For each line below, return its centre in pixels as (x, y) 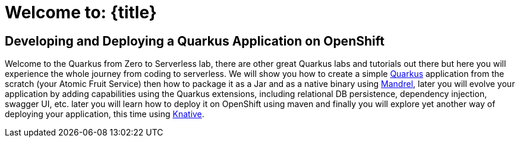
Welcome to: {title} (81, 12)
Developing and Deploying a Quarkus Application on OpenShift (195, 41)
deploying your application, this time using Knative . (105, 114)
